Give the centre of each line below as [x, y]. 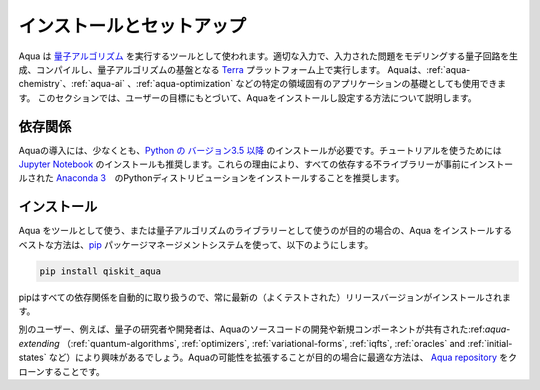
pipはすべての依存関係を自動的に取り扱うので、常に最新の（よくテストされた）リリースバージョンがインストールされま [265, 297]
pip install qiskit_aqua [100, 271]
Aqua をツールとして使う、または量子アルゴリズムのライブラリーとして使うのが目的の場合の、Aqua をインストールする [265, 231]
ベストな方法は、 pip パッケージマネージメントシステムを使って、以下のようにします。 [196, 244]
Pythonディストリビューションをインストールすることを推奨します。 [264, 178]
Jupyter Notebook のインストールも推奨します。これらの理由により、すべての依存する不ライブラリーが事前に [244, 164]
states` [32, 357]
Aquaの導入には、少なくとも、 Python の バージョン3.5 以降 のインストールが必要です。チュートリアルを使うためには [260, 150]
